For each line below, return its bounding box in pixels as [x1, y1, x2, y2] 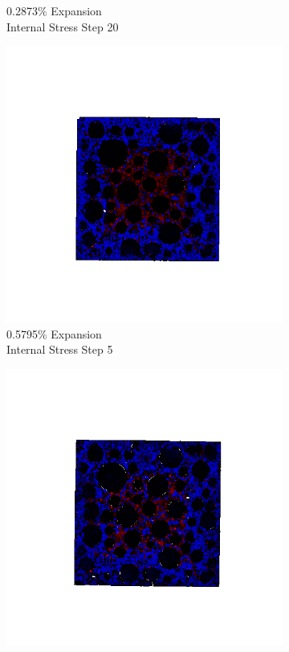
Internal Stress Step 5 [6, 341, 113, 358]
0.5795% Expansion [6, 325, 102, 342]
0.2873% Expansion [6, 2, 102, 18]
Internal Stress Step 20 [6, 18, 119, 35]
